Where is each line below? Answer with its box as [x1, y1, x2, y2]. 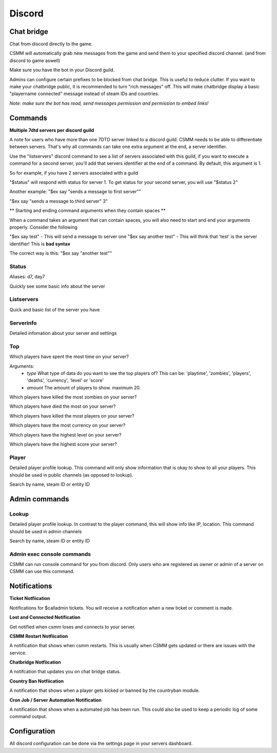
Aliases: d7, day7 [9, 274, 45, 280]
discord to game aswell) [9, 57, 61, 64]
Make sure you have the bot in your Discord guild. [9, 67, 115, 73]
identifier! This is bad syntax [9, 240, 70, 247]
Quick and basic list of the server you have [9, 306, 100, 313]
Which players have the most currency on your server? [9, 422, 126, 428]
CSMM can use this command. [9, 568, 74, 575]
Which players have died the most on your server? [9, 403, 116, 409]
